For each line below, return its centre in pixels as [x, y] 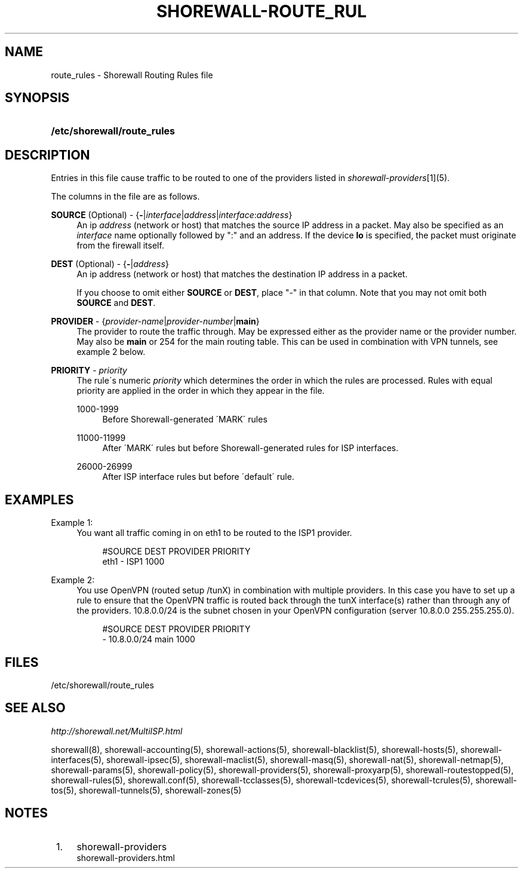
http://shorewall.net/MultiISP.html [117, 731]
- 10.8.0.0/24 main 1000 [149, 639]
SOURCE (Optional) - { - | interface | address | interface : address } [172, 215]
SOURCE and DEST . [116, 303]
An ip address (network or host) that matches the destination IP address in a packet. [242, 274]
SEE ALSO [35, 708]
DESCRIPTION [47, 155]
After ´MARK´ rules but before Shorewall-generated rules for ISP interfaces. [250, 448]
